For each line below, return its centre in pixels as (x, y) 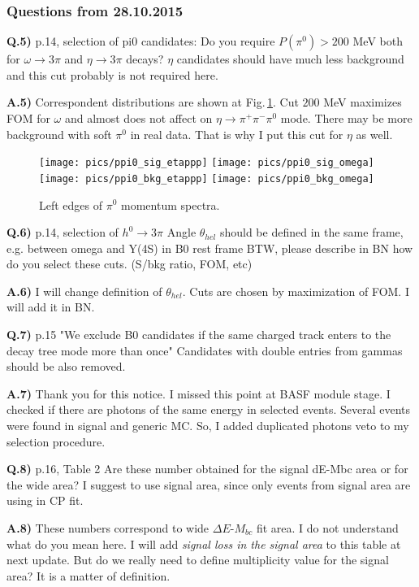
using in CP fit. (45, 500)
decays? (145, 59)
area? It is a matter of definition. (89, 575)
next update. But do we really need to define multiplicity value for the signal (198, 560)
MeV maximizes (363, 102)
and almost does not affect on (138, 118)
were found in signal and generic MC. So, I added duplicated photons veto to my (208, 426)
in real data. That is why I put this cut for (237, 134)
